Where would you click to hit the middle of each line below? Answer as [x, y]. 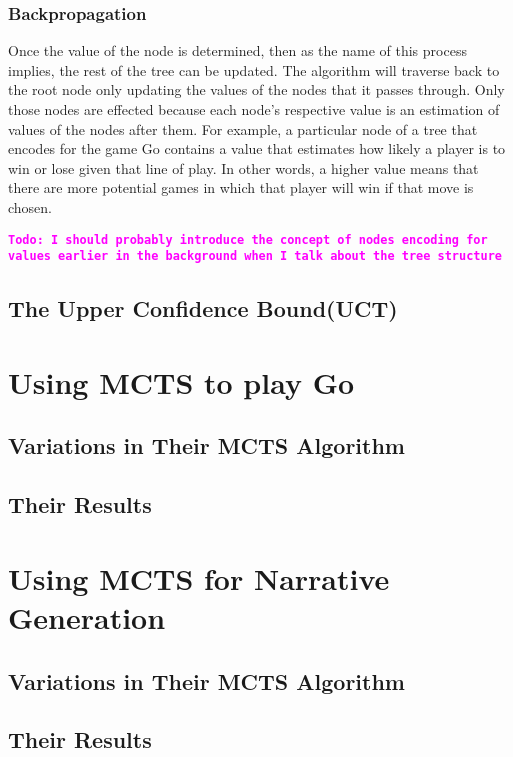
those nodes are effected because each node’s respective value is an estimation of [254, 109]
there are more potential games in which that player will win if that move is [241, 187]
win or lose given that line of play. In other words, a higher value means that [243, 167]
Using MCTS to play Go [181, 381]
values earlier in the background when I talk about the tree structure [255, 256]
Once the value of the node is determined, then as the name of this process [237, 50]
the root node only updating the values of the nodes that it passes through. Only [256, 89]
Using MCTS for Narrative [199, 577]
